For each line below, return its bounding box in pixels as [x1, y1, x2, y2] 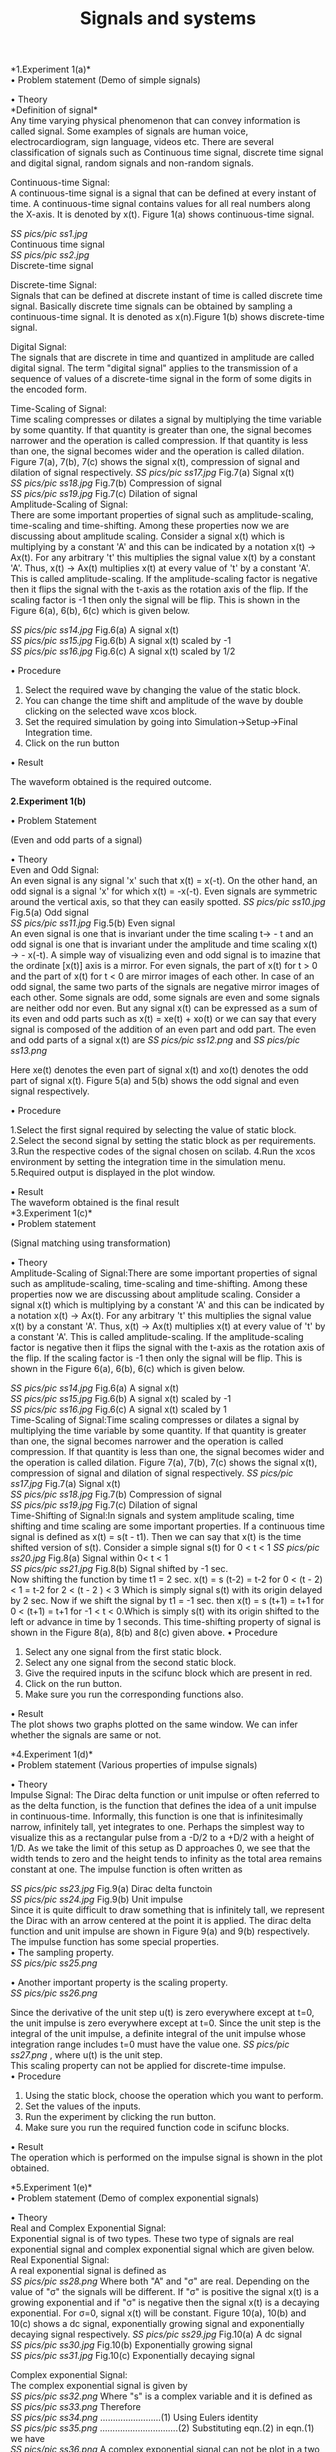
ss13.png [10, 1045, 48, 1057]
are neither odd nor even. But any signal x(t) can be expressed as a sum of [10, 1002, 318, 1014]
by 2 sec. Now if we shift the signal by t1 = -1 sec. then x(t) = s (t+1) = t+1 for [10, 1595, 325, 1607]
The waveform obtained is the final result [10, 1197, 180, 1209]
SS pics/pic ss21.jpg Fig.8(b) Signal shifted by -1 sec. [10, 1563, 228, 1575]
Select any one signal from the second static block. [24, 1657, 237, 1669]
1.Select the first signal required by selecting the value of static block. [10, 1124, 297, 1136]
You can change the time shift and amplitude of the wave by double [24, 695, 304, 707]
